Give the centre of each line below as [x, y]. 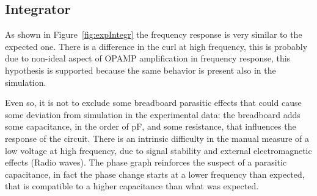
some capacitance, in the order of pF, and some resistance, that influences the [151, 126]
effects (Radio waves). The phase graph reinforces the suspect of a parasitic [146, 162]
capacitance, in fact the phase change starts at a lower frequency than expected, [155, 174]
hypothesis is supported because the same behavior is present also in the [140, 70]
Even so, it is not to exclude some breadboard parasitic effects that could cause [153, 103]
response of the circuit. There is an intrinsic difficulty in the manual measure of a [157, 138]
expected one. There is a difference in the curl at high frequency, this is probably [156, 46]
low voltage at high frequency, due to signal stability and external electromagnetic [158, 150]
